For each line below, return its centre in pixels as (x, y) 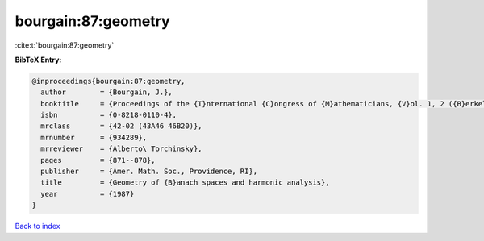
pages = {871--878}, (98, 160)
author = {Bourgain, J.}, (106, 92)
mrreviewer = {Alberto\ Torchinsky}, (121, 149)
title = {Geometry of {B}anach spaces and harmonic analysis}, (185, 183)
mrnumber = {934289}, (94, 137)
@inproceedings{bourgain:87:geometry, (108, 81)
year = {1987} (88, 194)
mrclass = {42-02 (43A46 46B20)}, (121, 126)
